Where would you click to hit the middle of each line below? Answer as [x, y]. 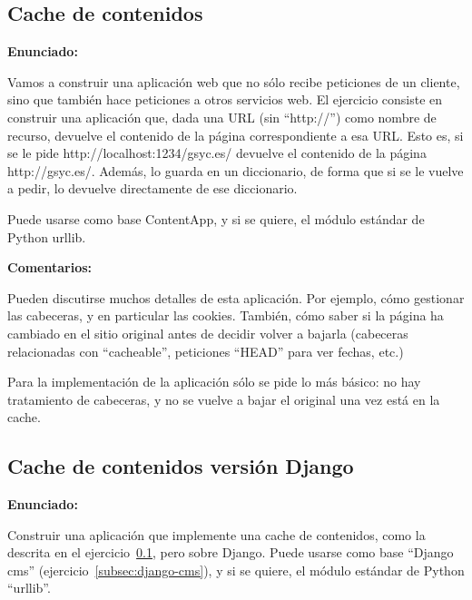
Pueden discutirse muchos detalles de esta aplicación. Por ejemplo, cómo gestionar [236, 297]
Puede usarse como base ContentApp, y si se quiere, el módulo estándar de [216, 218]
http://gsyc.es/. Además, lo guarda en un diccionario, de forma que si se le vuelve [236, 170]
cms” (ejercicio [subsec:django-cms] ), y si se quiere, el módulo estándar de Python [236, 570]
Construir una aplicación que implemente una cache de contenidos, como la [216, 534]
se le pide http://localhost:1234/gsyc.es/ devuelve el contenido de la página [217, 153]
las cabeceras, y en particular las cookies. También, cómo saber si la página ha [226, 315]
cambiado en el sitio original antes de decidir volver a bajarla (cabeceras [208, 333]
